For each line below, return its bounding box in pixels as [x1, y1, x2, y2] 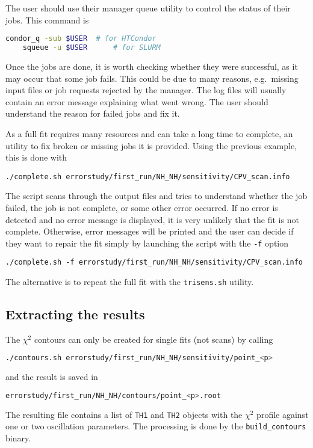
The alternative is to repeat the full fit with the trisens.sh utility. [5, 275, 254, 288]
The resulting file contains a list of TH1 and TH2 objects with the [5, 408, 243, 420]
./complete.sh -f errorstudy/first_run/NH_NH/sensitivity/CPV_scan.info [5, 258, 303, 267]
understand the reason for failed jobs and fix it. [5, 107, 180, 120]
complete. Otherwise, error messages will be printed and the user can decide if [5, 225, 294, 238]
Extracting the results [5, 305, 145, 324]
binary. [5, 432, 31, 444]
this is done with [5, 151, 67, 164]
